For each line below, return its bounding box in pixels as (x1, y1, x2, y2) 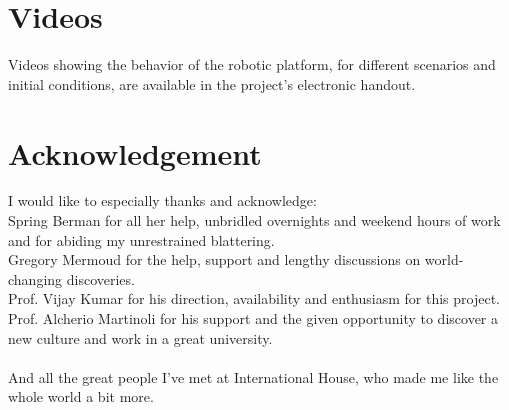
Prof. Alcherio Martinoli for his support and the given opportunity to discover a (8, 308, 498, 328)
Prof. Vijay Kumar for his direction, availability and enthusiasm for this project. (8, 288, 500, 309)
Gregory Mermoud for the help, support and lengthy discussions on (8, 249, 421, 270)
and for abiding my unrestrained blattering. (8, 229, 275, 250)
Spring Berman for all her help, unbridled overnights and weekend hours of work (8, 210, 501, 231)
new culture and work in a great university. (8, 327, 273, 348)
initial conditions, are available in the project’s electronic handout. (8, 73, 416, 94)
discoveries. (66, 268, 135, 289)
